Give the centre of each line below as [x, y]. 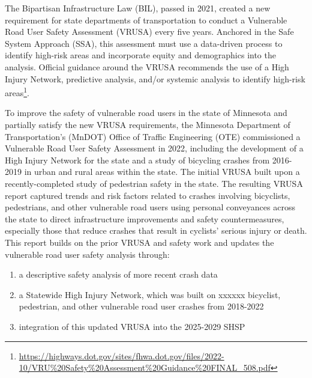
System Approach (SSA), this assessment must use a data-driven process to [144, 43]
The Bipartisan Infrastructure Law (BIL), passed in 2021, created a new [138, 8]
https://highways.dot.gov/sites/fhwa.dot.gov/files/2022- [121, 355]
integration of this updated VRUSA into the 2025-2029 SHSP [132, 326]
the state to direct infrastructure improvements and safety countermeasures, [145, 218]
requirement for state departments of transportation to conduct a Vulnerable [146, 20]
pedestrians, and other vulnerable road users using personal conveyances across [150, 207]
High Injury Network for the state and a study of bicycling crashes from [137, 160]
